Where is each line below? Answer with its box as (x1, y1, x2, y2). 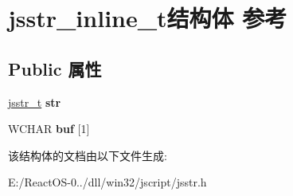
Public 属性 (8, 56, 102, 80)
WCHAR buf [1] (8, 120, 90, 137)
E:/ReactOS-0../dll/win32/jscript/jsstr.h (8, 174, 207, 190)
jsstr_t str (8, 93, 61, 110)
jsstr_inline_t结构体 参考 (8, 2, 287, 34)
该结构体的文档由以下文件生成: (8, 147, 167, 163)
